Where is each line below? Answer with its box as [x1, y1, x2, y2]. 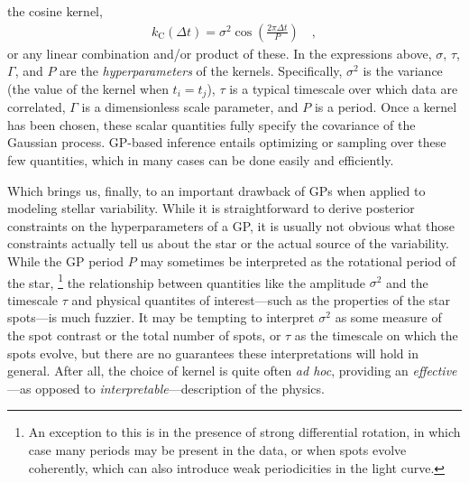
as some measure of [335, 308, 442, 327]
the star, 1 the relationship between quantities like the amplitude [7, 270, 366, 292]
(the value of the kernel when [7, 79, 169, 98]
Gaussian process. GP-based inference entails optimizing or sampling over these [7, 133, 446, 152]
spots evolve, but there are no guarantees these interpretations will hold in [7, 343, 418, 362]
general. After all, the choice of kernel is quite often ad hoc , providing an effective [7, 361, 457, 380]
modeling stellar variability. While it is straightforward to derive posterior [7, 199, 415, 218]
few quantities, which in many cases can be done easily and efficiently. [7, 151, 394, 170]
